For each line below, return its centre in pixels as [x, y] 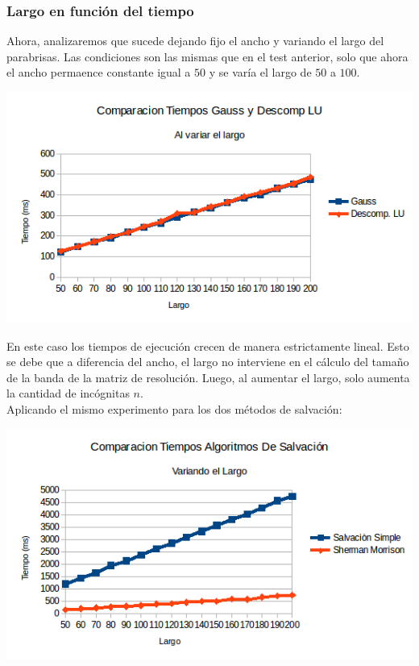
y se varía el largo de [260, 72]
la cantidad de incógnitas [68, 393]
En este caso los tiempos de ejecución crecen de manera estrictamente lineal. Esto [208, 345]
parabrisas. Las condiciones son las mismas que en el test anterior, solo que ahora [207, 56]
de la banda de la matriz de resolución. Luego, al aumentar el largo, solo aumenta [208, 377]
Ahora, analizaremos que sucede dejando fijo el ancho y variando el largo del [195, 41]
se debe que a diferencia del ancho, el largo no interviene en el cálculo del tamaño [208, 362]
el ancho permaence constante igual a [99, 72]
